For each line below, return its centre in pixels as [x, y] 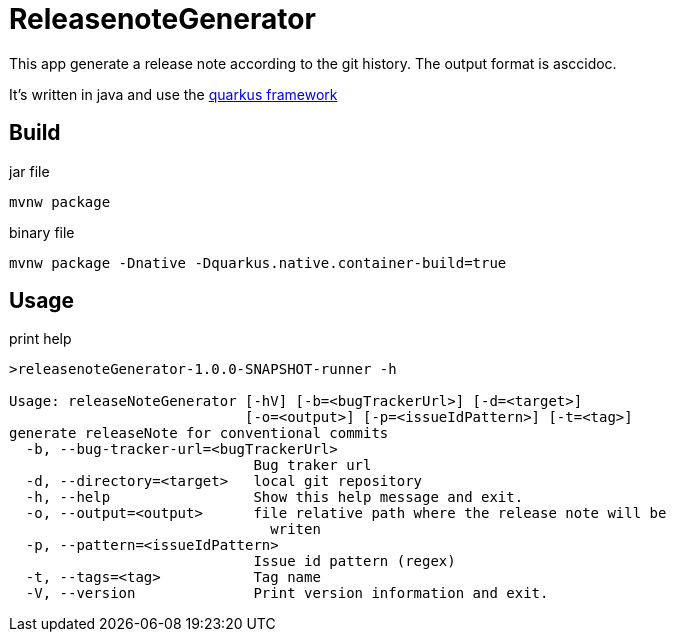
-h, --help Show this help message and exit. [274, 497]
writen [295, 529]
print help [40, 339]
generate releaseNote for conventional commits [199, 433]
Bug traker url [312, 465]
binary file [42, 232]
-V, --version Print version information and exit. [287, 593]
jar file [29, 171]
